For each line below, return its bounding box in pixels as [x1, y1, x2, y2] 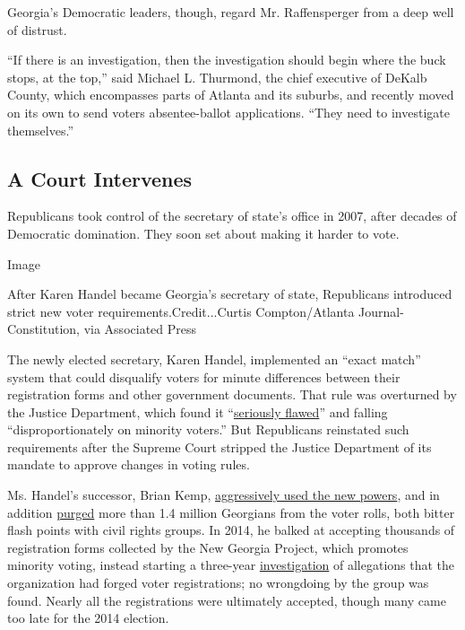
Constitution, [7, 319, 80, 338]
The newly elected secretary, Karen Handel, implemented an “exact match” [7, 349, 421, 368]
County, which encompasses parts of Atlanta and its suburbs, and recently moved [7, 85, 454, 104]
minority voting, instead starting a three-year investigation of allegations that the [7, 556, 455, 574]
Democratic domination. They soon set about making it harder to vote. [7, 223, 400, 242]
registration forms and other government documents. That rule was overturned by [7, 385, 457, 404]
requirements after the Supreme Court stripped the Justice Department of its [7, 437, 432, 456]
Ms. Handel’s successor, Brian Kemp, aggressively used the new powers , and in [7, 486, 440, 504]
